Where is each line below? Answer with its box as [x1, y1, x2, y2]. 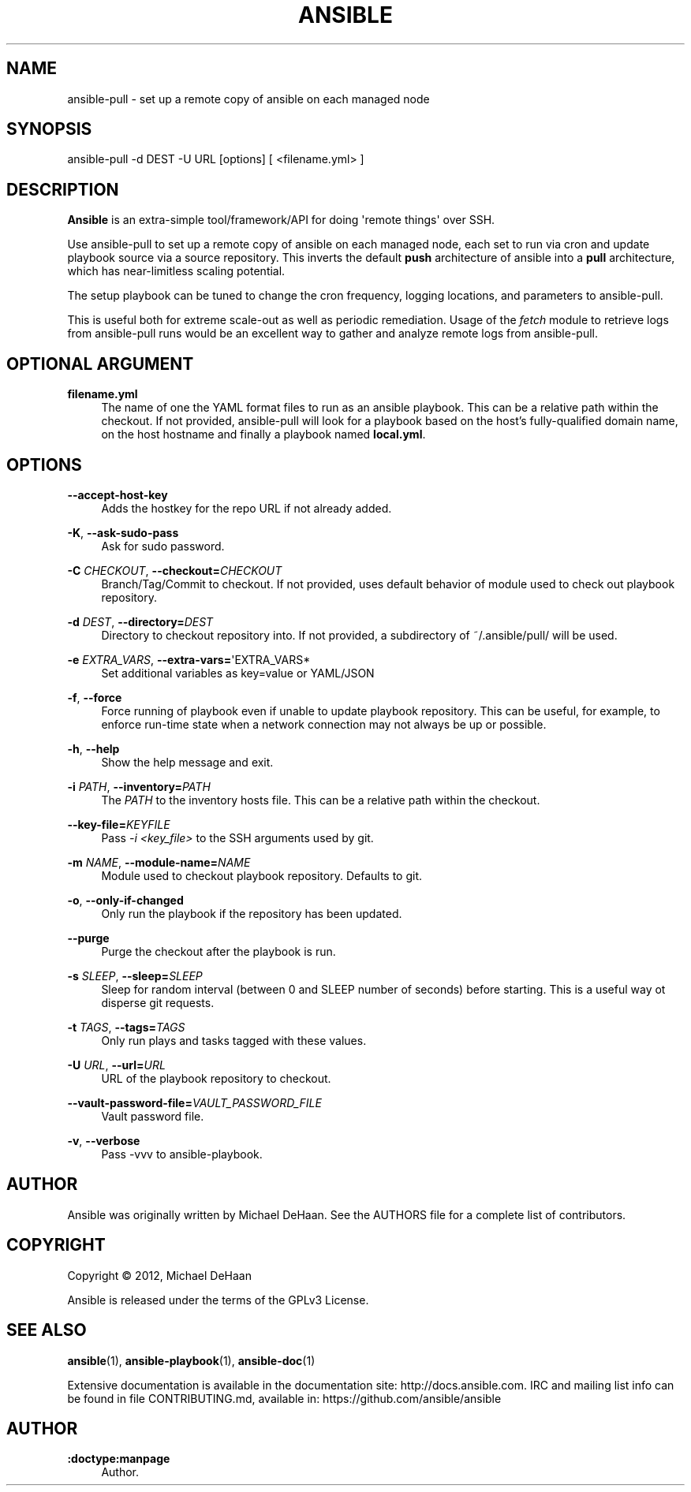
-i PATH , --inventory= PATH [67, 779, 211, 793]
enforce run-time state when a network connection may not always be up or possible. [101, 717, 547, 731]
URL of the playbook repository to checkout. [101, 1071, 331, 1085]
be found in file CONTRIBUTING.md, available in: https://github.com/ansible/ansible [67, 1391, 502, 1405]
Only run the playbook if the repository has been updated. [101, 906, 402, 920]
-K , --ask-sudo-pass [67, 525, 179, 539]
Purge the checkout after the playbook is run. [101, 944, 336, 958]
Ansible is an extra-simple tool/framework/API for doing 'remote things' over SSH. [67, 213, 495, 227]
